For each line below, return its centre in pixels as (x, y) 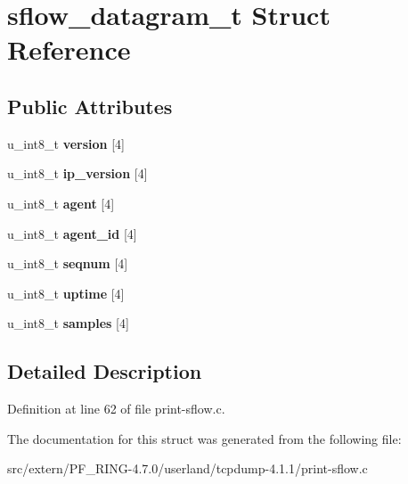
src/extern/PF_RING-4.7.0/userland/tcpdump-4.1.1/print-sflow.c (188, 468)
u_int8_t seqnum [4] (68, 263)
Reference (69, 49)
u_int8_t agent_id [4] (72, 233)
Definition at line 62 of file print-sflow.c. (116, 409)
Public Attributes (90, 106)
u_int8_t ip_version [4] (78, 173)
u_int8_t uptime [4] (66, 293)
